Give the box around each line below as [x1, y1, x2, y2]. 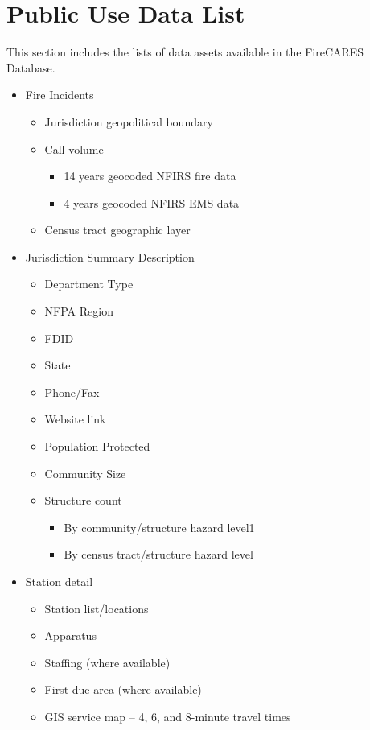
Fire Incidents [25, 86, 94, 103]
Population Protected [44, 438, 150, 455]
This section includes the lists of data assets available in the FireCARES [6, 43, 364, 60]
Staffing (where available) [44, 654, 171, 670]
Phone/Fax [44, 383, 100, 400]
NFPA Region [44, 303, 113, 320]
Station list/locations [44, 600, 149, 617]
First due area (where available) [44, 681, 202, 698]
